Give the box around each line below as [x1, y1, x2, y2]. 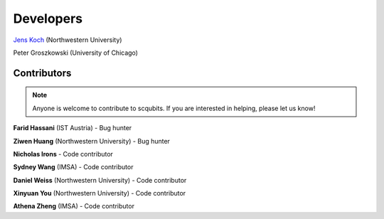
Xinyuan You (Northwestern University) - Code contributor [13, 189, 186, 198]
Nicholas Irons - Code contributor [13, 149, 114, 158]
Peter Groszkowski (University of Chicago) [13, 48, 139, 57]
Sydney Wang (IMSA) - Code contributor [13, 163, 134, 171]
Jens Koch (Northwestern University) [13, 36, 122, 44]
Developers [13, 11, 83, 26]
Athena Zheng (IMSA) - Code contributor [13, 202, 135, 210]
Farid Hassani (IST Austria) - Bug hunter [13, 124, 132, 132]
